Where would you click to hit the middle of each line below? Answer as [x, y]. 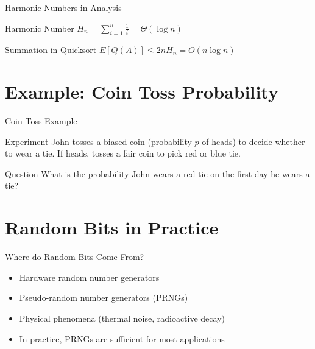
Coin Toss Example [41, 121]
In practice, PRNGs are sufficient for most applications [122, 338]
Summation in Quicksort [51, 50]
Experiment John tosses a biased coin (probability [98, 141]
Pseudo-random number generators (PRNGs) [104, 298]
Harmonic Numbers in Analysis [63, 7]
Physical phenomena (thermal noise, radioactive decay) [122, 318]
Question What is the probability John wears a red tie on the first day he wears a [157, 173]
